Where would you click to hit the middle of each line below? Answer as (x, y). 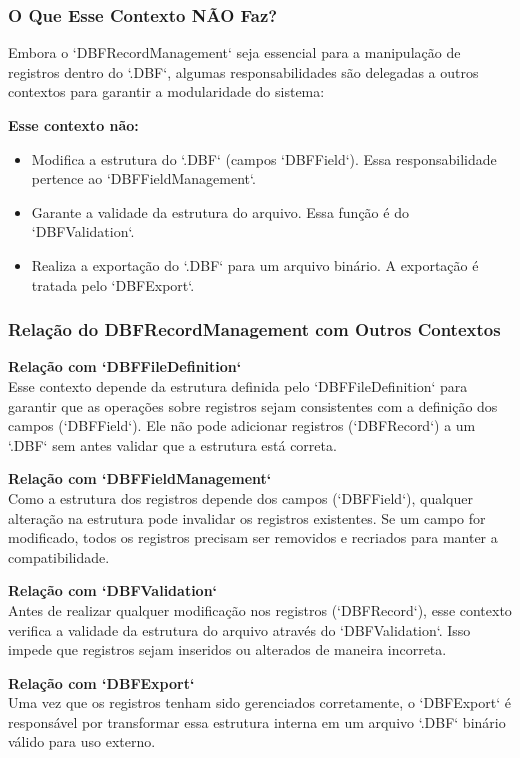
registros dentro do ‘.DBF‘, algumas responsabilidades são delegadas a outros (243, 71)
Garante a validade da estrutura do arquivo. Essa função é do (220, 211)
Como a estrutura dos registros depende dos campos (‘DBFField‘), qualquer (240, 497)
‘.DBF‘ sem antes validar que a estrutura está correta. (172, 444)
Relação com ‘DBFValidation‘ (113, 590)
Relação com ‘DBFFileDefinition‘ (125, 366)
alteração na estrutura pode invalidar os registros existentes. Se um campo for (247, 517)
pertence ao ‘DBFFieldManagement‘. (143, 178)
